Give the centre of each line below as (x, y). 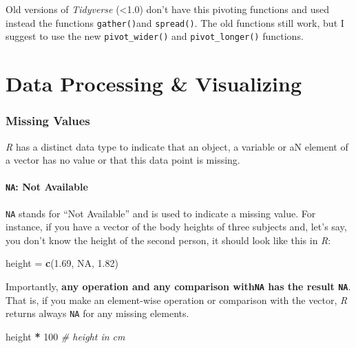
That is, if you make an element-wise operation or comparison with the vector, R (177, 300)
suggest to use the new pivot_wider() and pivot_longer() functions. (155, 36)
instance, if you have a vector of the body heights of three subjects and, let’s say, (176, 227)
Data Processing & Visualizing (154, 84)
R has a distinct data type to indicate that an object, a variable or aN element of (177, 146)
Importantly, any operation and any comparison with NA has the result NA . (178, 286)
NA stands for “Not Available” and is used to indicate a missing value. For (161, 213)
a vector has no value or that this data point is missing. (123, 160)
